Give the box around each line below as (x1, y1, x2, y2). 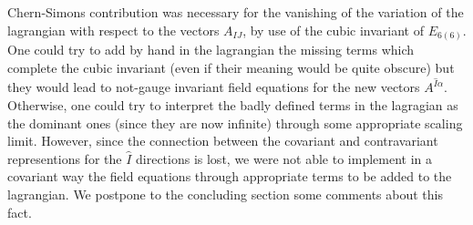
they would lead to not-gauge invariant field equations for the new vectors (7, 77, 420, 97)
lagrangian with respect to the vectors (7, 20, 220, 39)
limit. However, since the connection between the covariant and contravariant (7, 131, 438, 150)
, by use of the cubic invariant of (242, 20, 424, 39)
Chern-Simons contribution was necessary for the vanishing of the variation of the (7, 3, 464, 21)
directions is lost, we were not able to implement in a (136, 148, 432, 168)
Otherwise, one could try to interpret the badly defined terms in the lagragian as (7, 95, 458, 114)
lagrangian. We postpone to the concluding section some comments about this (7, 184, 443, 203)
